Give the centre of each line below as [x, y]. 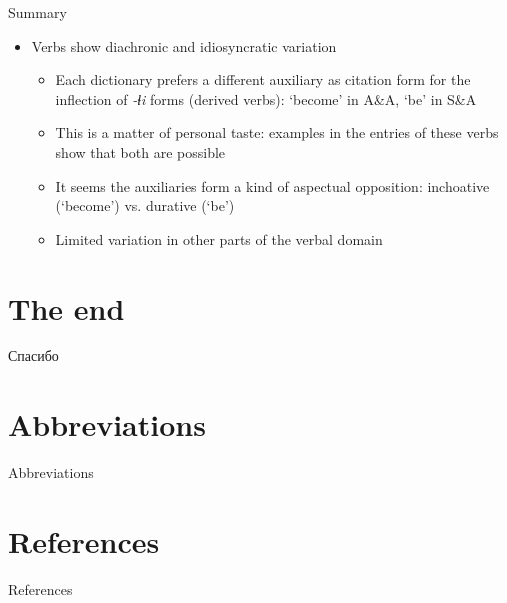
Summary [37, 12]
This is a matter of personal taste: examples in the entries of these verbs [277, 132]
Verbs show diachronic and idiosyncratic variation [184, 45]
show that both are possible [140, 151]
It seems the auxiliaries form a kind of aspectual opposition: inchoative [272, 185]
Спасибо [33, 355]
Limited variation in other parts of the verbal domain [219, 238]
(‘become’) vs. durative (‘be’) [145, 205]
